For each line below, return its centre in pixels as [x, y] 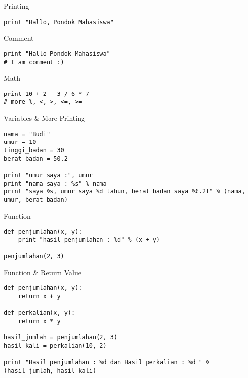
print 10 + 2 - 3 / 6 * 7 [47, 94]
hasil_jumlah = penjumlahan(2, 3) [61, 338]
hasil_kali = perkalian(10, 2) [55, 346]
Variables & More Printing [44, 118]
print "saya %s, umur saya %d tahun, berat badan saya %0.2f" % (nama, [124, 192]
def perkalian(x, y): [40, 313]
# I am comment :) [34, 62]
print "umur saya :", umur [48, 175]
